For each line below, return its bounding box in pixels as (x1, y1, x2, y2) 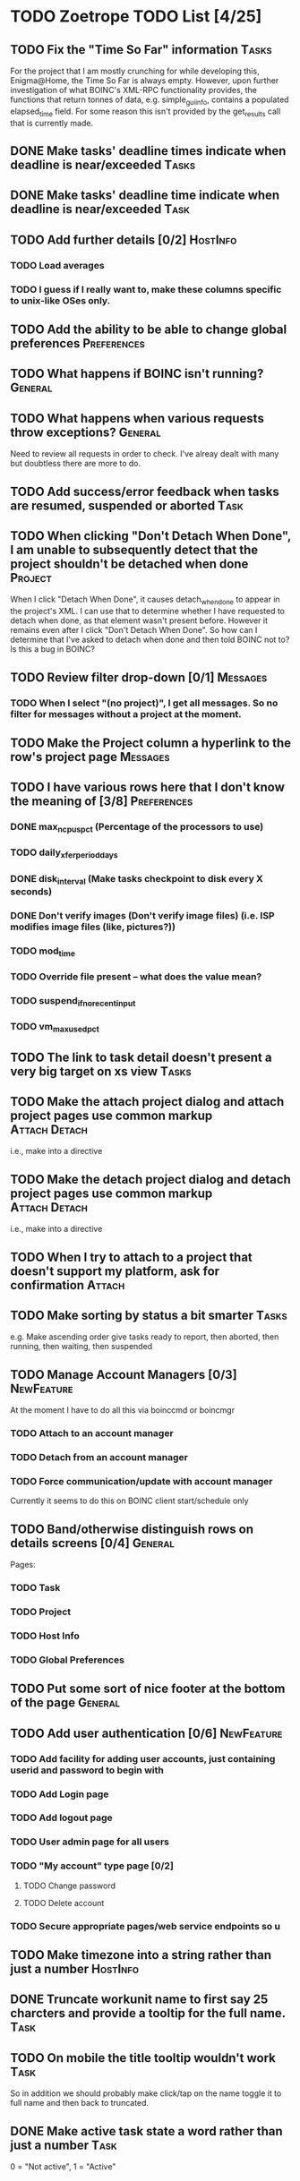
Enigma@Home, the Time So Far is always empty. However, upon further (10, 75, 279, 86)
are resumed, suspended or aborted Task (10, 498, 244, 513)
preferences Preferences (10, 336, 146, 351)
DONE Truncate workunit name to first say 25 (10, 1992, 269, 2007)
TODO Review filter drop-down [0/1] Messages (10, 670, 268, 685)
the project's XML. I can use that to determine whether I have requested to (10, 606, 286, 617)
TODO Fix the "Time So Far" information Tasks (10, 42, 272, 57)
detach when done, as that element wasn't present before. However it (10, 615, 268, 626)
